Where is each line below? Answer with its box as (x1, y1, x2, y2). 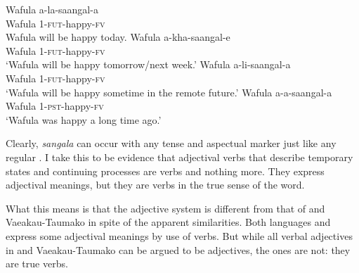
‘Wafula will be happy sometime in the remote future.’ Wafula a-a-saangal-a (6, 84, 332, 99)
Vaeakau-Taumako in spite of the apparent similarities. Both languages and (6, 215, 331, 229)
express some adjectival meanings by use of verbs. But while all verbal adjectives (6, 228, 353, 243)
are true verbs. (6, 256, 68, 271)
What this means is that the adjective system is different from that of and (6, 201, 325, 215)
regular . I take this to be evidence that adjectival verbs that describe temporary (6, 149, 353, 164)
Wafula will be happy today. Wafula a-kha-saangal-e (6, 30, 230, 44)
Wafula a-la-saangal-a (6, 2, 98, 16)
